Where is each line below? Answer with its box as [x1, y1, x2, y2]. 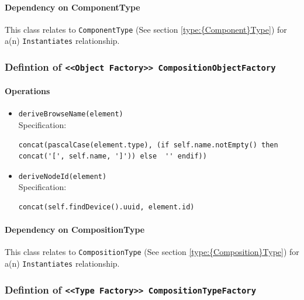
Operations [5, 85, 50, 97]
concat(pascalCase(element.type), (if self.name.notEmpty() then [18, 140, 278, 149]
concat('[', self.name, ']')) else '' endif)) [18, 152, 207, 161]
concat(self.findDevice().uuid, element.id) [18, 203, 195, 211]
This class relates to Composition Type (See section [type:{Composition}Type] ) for [5, 246, 299, 258]
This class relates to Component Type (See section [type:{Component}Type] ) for [5, 23, 287, 35]
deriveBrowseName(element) [18, 110, 123, 119]
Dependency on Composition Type [5, 223, 145, 236]
